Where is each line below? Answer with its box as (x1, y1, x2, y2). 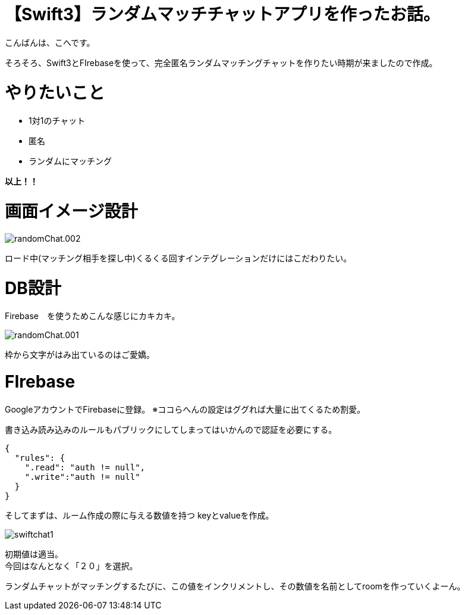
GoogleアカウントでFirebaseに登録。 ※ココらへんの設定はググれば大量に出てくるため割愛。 (5, 404, 366, 414)
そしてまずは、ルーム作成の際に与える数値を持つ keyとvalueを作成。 (5, 510, 274, 520)
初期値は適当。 (5, 548, 63, 559)
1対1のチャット (29, 115, 86, 126)
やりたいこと (5, 82, 105, 103)
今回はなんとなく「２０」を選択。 (5, 560, 138, 571)
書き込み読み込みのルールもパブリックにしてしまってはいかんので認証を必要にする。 (5, 424, 337, 435)
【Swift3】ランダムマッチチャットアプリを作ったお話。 (5, 4, 440, 24)
